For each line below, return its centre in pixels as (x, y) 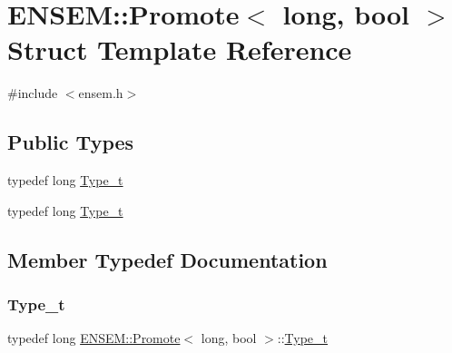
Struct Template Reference (180, 49)
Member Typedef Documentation (167, 259)
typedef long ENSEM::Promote (94, 338)
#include (33, 93)
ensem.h (101, 93)
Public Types (71, 142)
